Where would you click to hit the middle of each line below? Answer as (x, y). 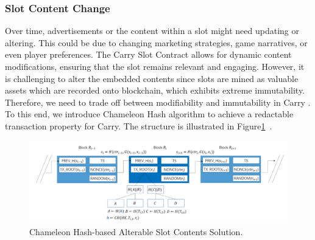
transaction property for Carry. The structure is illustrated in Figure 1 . (139, 125)
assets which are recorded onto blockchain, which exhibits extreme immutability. (155, 90)
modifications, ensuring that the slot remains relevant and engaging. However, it (155, 66)
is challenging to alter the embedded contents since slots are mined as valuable (152, 78)
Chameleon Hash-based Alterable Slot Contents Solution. (136, 231)
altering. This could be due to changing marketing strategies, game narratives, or (156, 42)
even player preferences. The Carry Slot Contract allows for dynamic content (148, 54)
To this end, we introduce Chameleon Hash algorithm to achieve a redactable (149, 114)
